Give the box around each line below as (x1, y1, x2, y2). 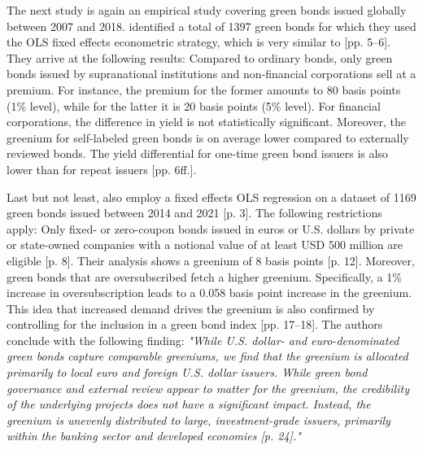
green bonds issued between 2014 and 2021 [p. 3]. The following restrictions (7, 204, 382, 221)
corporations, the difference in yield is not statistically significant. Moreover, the (7, 113, 406, 130)
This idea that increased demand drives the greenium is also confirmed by (7, 299, 375, 317)
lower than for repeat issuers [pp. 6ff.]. (7, 160, 197, 177)
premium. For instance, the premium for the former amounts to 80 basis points (7, 81, 401, 98)
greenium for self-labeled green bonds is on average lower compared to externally (7, 129, 409, 146)
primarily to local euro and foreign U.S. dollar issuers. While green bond (7, 364, 368, 381)
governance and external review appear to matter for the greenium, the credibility (7, 379, 409, 396)
